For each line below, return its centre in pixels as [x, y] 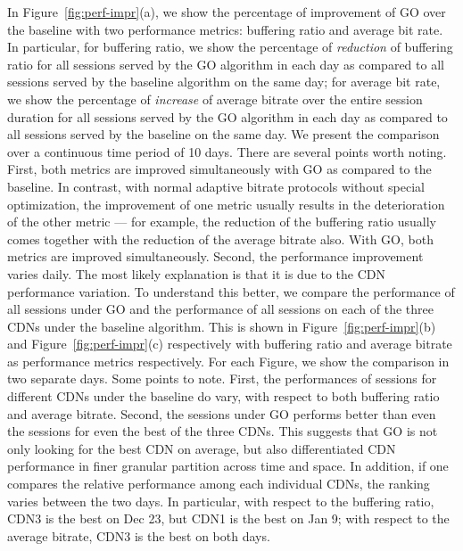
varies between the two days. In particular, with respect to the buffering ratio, [221, 501]
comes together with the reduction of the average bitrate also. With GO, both [220, 238]
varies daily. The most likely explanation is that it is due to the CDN [197, 273]
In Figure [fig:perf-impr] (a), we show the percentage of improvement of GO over [227, 12]
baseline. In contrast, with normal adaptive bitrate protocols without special [216, 186]
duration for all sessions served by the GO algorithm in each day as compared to [227, 116]
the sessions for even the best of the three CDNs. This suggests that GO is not [223, 431]
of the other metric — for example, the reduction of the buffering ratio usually [222, 222]
